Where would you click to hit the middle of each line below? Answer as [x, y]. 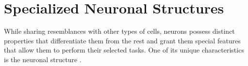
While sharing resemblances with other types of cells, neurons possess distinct [119, 31]
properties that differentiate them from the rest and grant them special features [122, 40]
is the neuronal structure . [43, 59]
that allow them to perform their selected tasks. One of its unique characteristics [124, 50]
